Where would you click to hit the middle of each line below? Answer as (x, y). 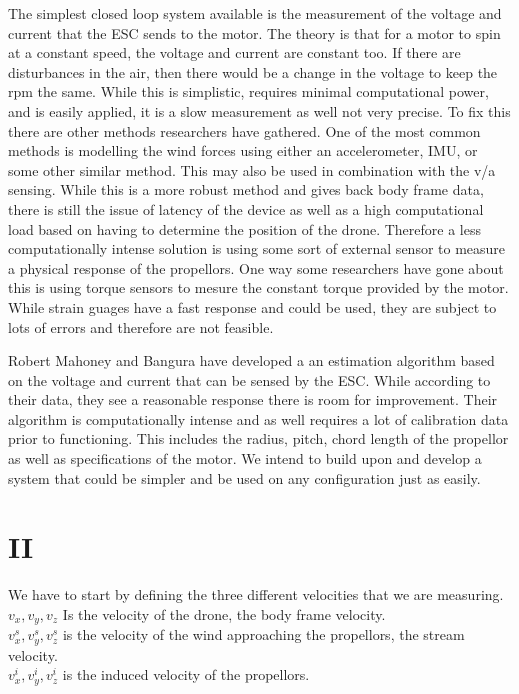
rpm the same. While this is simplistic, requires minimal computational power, (248, 91)
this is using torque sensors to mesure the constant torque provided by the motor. (258, 287)
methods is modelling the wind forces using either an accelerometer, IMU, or (243, 150)
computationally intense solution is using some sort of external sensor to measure (257, 248)
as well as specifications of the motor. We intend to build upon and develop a (245, 458)
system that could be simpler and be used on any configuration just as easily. (244, 477)
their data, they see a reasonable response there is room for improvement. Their (253, 399)
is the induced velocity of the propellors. (186, 674)
